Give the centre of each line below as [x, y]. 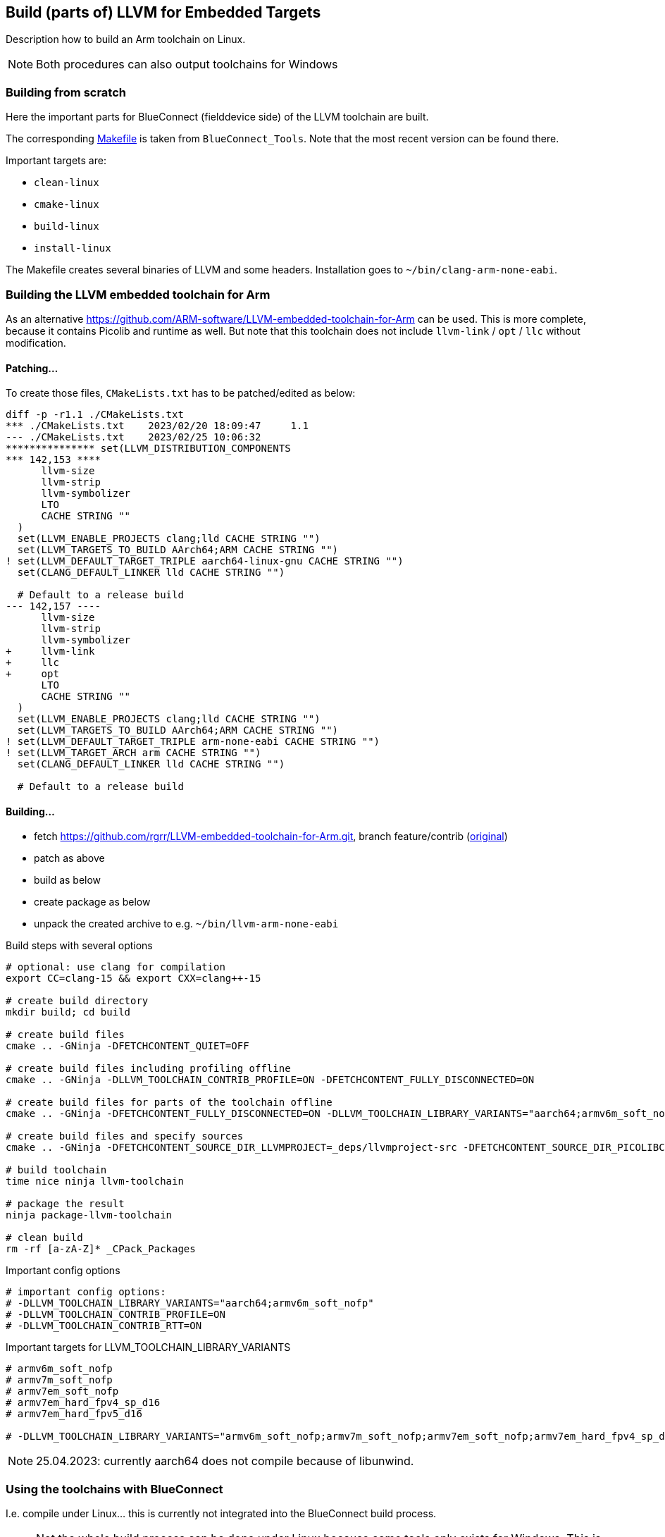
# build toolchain [56, 1170]
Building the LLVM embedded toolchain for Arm [138, 294]
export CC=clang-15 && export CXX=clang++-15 [133, 979]
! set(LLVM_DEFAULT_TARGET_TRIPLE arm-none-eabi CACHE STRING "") [193, 742]
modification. [36, 342]
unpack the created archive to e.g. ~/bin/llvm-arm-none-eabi [186, 924]
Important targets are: [56, 161]
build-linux [67, 227]
